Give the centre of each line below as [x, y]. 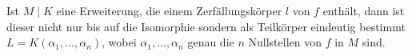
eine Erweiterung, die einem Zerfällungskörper [169, 10]
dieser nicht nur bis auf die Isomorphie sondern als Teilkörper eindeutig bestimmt [206, 26]
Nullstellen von [285, 42]
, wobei [119, 42]
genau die [211, 42]
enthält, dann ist [364, 10]
